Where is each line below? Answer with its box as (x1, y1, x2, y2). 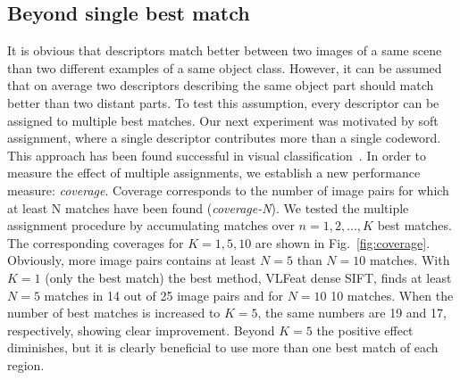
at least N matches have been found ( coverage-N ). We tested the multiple (7, 198, 409, 217)
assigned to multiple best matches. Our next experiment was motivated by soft (7, 111, 439, 129)
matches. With (369, 251, 450, 269)
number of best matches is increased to (7, 303, 221, 322)
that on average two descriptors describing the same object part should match (7, 76, 434, 95)
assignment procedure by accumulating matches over (7, 216, 295, 235)
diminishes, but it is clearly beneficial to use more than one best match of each (7, 338, 439, 357)
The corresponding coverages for (7, 233, 184, 252)
